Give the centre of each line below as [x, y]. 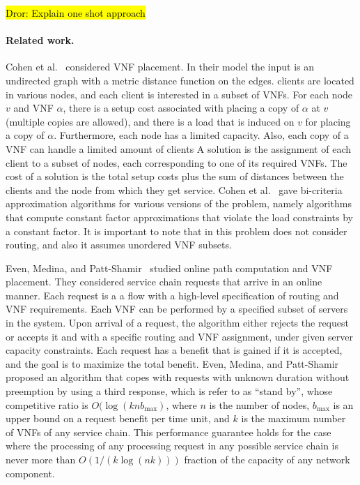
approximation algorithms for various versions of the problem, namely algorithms [179, 203]
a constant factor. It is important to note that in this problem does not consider [177, 231]
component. [30, 473]
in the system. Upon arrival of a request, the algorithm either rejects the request [177, 323]
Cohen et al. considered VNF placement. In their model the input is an [160, 67]
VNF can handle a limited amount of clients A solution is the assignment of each [178, 148]
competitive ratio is [47, 404]
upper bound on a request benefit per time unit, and [118, 418]
